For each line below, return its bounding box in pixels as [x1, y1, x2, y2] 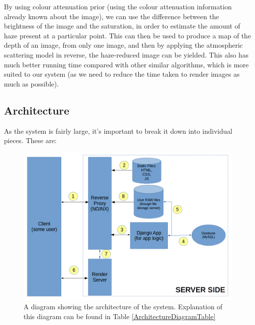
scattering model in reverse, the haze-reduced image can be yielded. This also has [4, 49, 249, 59]
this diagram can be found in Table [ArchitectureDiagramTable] [24, 311, 216, 321]
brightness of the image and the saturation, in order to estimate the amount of [4, 21, 240, 31]
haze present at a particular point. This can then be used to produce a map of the [4, 30, 251, 40]
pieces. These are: [4, 135, 57, 146]
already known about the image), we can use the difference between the [4, 11, 219, 21]
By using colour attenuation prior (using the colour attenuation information [4, 1, 232, 11]
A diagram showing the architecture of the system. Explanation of [24, 301, 223, 312]
